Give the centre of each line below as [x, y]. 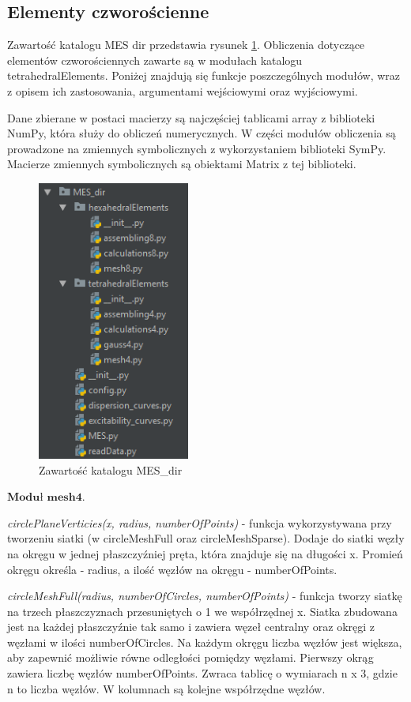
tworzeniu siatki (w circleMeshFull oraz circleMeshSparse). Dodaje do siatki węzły [206, 538]
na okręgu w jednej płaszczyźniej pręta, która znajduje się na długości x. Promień [205, 553]
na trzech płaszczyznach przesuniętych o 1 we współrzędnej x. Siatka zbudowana [202, 611]
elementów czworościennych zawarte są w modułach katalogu [155, 60]
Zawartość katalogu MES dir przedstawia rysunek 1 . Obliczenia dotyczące [186, 45]
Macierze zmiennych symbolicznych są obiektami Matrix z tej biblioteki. [182, 164]
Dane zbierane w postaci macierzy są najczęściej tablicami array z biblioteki [191, 117]
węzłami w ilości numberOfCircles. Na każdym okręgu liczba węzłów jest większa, [205, 642]
